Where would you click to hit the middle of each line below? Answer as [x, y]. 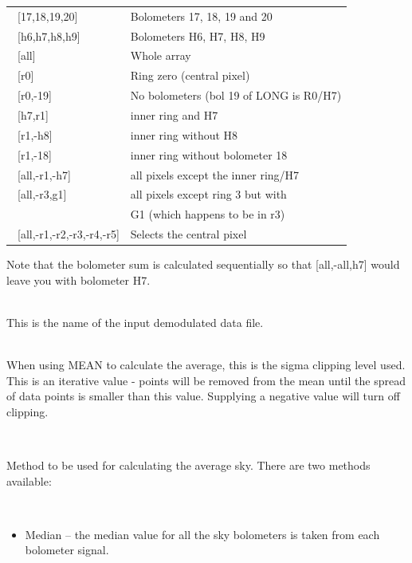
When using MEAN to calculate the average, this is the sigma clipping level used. [206, 365]
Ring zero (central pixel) [190, 75]
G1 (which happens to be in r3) [208, 214]
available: [29, 480]
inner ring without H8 [184, 134]
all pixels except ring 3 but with [208, 194]
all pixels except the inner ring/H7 [215, 174]
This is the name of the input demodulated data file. [135, 322]
